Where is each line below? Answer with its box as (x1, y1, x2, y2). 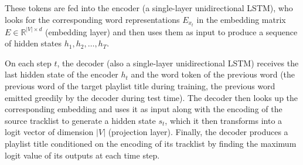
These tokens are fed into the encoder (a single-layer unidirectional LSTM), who (5, 2, 293, 14)
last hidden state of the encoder (5, 68, 118, 80)
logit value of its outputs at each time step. (5, 149, 160, 161)
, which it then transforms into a (165, 114, 282, 126)
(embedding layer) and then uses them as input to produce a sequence (45, 25, 298, 38)
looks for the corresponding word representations (5, 13, 180, 25)
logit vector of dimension (5, 126, 94, 138)
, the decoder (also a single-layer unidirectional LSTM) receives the (57, 56, 299, 69)
